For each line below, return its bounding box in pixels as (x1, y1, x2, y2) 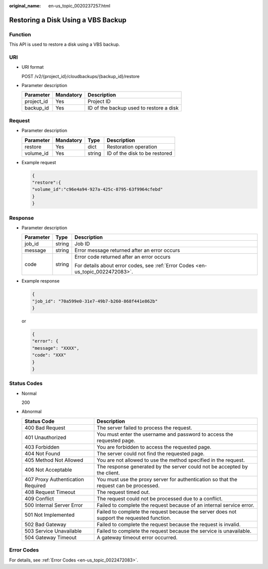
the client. (97, 469, 120, 476)
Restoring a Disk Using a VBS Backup (9, 15, 127, 24)
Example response (21, 278, 60, 284)
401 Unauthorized (24, 434, 67, 441)
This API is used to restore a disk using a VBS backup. (9, 41, 120, 47)
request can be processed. (97, 482, 160, 489)
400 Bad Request (24, 424, 66, 431)
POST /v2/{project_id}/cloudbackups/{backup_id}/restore (21, 73, 140, 79)
